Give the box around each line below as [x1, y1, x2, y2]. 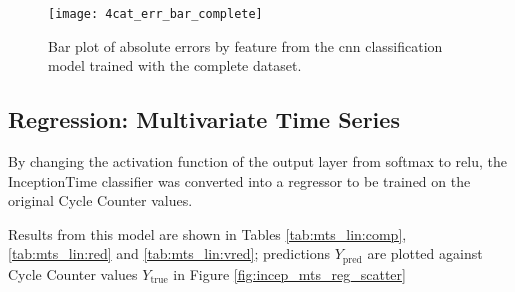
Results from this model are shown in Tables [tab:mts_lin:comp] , [8, 223, 407, 244]
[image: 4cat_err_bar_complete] [48, 7, 263, 21]
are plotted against [367, 243, 483, 264]
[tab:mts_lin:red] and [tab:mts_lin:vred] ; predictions [8, 243, 331, 264]
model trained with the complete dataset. [48, 55, 302, 76]
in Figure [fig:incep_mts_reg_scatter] [173, 263, 406, 284]
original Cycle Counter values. [8, 190, 193, 211]
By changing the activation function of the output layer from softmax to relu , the [8, 151, 507, 172]
